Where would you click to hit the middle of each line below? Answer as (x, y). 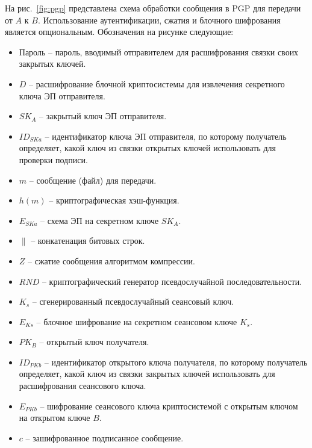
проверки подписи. (53, 159)
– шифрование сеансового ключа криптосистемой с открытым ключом (169, 406)
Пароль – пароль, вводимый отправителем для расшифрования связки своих (159, 51)
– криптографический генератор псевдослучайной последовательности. (172, 281)
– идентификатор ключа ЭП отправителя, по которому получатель (166, 136)
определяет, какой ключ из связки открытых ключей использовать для (147, 148)
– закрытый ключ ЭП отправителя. (103, 116)
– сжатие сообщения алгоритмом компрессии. (111, 260)
